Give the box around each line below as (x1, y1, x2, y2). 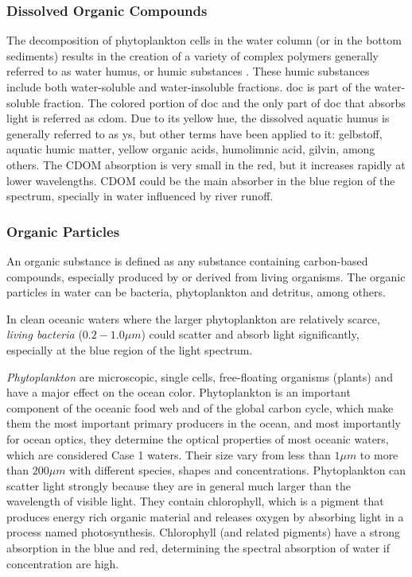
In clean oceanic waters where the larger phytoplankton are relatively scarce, (6, 310, 380, 327)
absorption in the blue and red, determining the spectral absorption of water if (6, 540, 390, 556)
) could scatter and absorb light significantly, (141, 326, 360, 343)
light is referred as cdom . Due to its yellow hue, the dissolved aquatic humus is (6, 110, 390, 126)
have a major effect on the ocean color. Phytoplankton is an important (6, 384, 351, 401)
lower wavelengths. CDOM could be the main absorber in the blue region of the (6, 172, 395, 188)
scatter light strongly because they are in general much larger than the (6, 477, 351, 494)
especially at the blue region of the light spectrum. (6, 341, 253, 358)
